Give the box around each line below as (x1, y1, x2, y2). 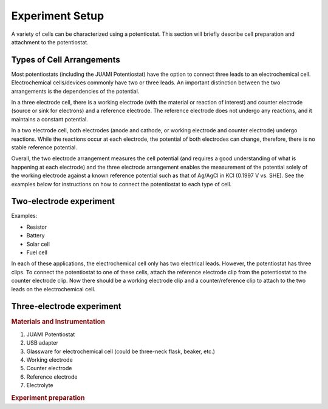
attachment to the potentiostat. (11, 38, 89, 46)
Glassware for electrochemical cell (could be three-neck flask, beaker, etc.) (26, 348, 216, 355)
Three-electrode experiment (11, 301, 121, 312)
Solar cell (26, 240, 50, 248)
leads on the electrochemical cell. (11, 285, 96, 292)
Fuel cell (26, 249, 48, 256)
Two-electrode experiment (11, 196, 115, 206)
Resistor (26, 223, 47, 231)
